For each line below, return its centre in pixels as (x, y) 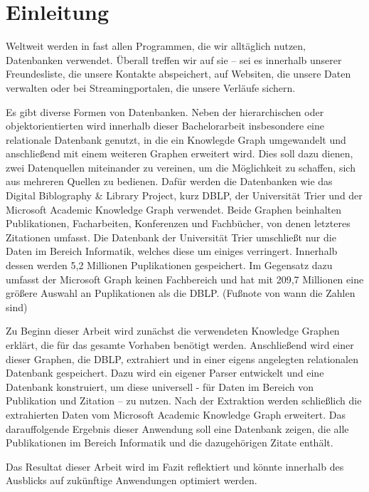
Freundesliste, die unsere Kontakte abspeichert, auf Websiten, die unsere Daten (178, 74)
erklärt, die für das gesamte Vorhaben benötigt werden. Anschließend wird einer (180, 345)
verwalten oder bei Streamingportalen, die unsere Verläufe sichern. (151, 87)
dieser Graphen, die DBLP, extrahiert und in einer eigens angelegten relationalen (182, 358)
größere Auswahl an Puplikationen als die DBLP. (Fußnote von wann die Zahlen (181, 293)
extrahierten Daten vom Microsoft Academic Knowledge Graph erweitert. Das (176, 414)
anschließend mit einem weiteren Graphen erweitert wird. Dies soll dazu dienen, (180, 153)
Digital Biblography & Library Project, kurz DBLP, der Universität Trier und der (184, 195)
